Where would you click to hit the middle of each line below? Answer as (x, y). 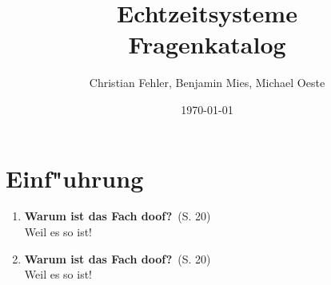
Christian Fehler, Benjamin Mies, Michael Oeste (207, 83)
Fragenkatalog (207, 44)
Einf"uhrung (75, 178)
